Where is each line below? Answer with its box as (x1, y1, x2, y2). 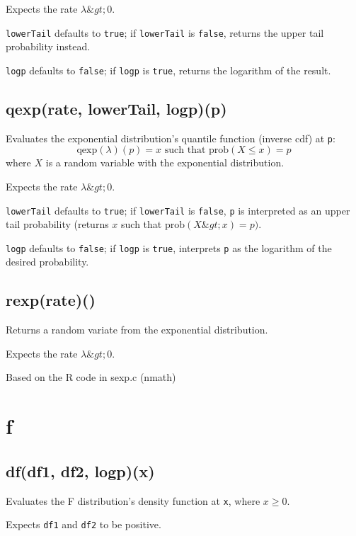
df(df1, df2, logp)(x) (6, 460, 155, 481)
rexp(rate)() (6, 289, 96, 311)
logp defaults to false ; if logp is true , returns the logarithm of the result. (6, 62, 331, 77)
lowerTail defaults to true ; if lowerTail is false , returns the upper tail (6, 25, 324, 40)
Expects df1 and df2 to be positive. (6, 517, 161, 532)
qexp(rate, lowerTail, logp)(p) (6, 97, 227, 119)
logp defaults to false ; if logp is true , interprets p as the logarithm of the (6, 240, 332, 255)
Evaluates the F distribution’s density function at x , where (6, 493, 260, 508)
